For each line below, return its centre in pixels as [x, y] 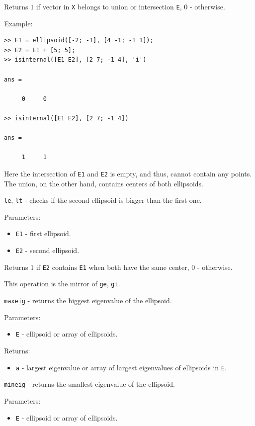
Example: [18, 23]
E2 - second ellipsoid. [47, 250]
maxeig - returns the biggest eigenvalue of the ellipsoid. [88, 300]
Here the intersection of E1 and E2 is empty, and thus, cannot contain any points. [128, 173]
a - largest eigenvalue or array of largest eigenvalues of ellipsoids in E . [121, 367]
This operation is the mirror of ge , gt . [62, 284]
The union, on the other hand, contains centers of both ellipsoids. [104, 183]
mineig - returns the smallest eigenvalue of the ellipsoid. [89, 384]
